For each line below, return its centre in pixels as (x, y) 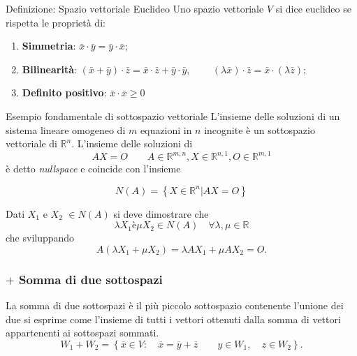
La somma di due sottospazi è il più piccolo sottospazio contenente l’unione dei (175, 305)
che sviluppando (40, 238)
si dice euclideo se (313, 8)
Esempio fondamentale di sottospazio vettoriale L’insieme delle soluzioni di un (173, 116)
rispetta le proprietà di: (56, 22)
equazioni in (166, 129)
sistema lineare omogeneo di (66, 129)
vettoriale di (31, 143)
